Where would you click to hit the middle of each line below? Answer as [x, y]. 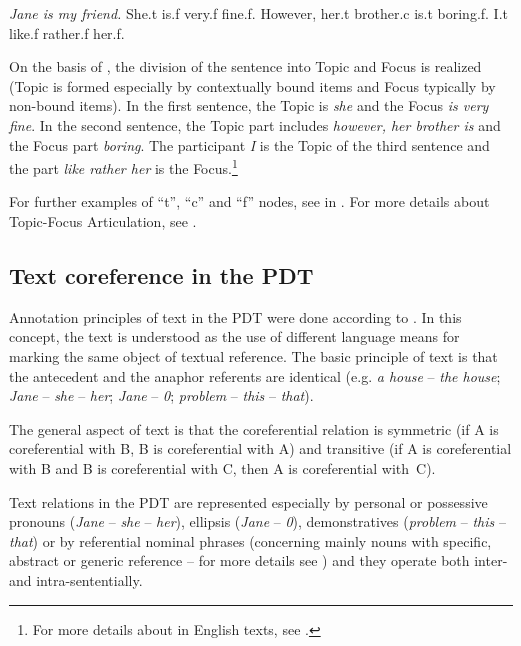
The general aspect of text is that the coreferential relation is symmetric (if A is [254, 428]
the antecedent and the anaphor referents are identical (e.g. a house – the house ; [255, 375]
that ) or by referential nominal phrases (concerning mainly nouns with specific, [250, 540]
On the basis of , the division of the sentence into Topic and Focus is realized [245, 66]
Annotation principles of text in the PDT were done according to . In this [235, 316]
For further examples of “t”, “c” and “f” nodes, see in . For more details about [249, 201]
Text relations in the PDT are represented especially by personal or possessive [248, 501]
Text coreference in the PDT [161, 274]
